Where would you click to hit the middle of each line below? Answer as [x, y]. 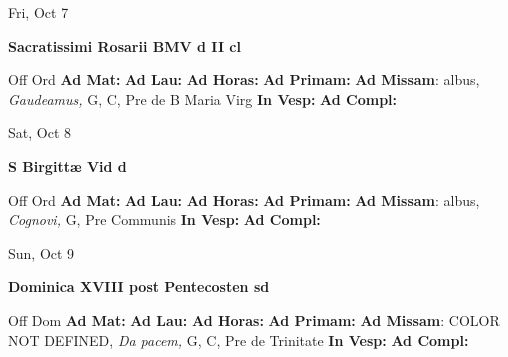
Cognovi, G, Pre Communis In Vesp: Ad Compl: [164, 219]
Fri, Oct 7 [38, 12]
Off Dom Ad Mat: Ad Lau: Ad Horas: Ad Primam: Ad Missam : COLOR [254, 319]
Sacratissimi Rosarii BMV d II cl [124, 45]
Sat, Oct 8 [39, 132]
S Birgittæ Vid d [67, 165]
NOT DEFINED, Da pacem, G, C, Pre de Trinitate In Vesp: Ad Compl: [238, 339]
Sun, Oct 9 [41, 252]
